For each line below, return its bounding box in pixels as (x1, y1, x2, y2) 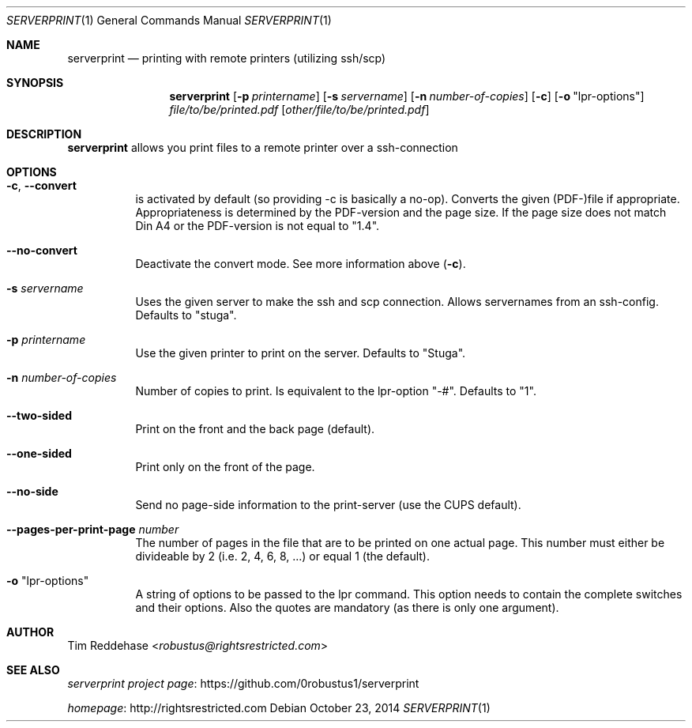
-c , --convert (6, 179, 77, 192)
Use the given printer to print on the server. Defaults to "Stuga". (135, 346, 466, 360)
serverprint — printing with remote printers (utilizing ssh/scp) (67, 51, 386, 65)
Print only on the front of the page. (135, 460, 315, 473)
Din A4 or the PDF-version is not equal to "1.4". (135, 219, 380, 232)
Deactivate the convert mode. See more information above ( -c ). (135, 257, 466, 270)
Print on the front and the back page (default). (135, 422, 375, 436)
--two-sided (6, 409, 72, 422)
